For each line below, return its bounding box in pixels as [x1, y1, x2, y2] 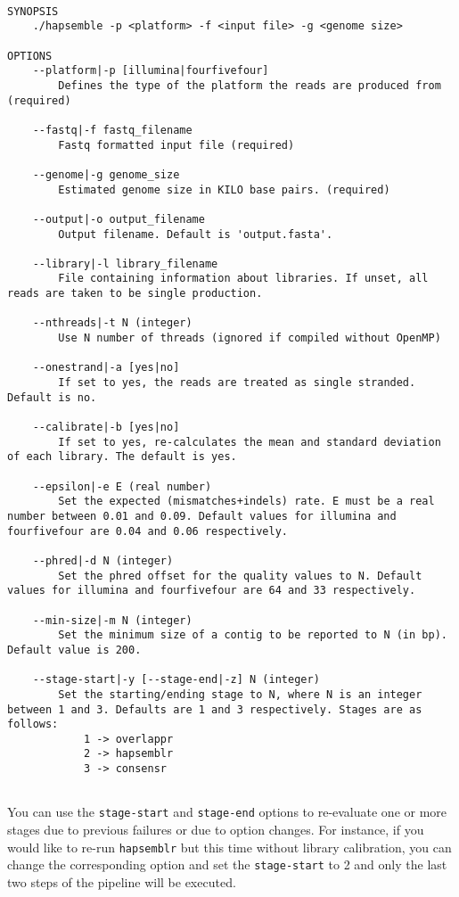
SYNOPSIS [7, 4, 59, 18]
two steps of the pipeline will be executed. [7, 873, 236, 891]
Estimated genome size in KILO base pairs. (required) [58, 183, 390, 196]
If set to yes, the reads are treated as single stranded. [58, 376, 416, 390]
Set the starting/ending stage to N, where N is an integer [58, 687, 422, 701]
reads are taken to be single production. [7, 287, 263, 300]
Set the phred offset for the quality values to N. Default [58, 569, 422, 582]
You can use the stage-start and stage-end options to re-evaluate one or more [7, 802, 447, 821]
